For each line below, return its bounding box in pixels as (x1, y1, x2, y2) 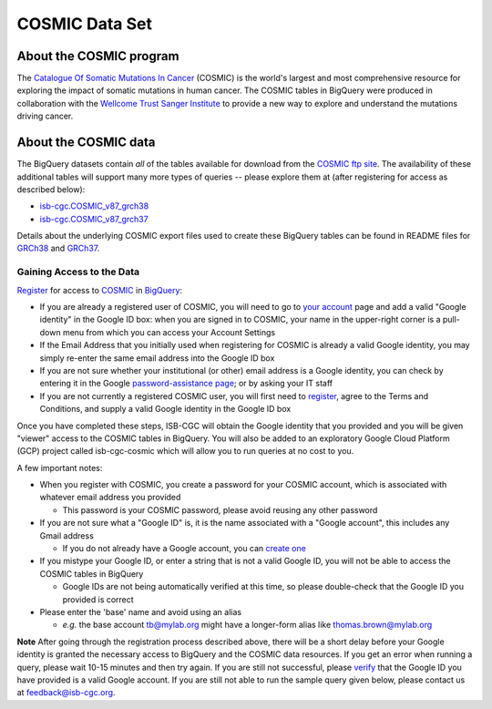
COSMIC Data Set (16, 14, 152, 34)
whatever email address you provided (39, 492, 181, 503)
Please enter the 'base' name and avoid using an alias (39, 607, 241, 617)
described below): (16, 183, 86, 195)
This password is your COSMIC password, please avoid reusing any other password (62, 504, 378, 515)
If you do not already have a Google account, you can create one (62, 543, 307, 554)
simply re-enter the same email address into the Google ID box (39, 352, 275, 364)
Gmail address (39, 529, 95, 541)
